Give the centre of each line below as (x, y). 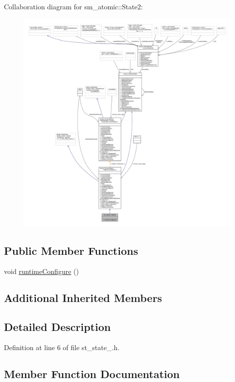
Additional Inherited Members (83, 298)
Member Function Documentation (92, 373)
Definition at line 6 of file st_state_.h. (62, 347)
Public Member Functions (71, 251)
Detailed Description (58, 326)
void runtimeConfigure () (41, 271)
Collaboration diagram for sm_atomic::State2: (73, 6)
